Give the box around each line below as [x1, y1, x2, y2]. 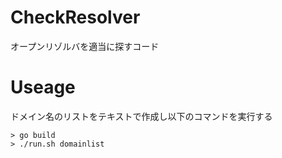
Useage [10, 76, 76, 99]
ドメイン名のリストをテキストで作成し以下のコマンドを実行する [10, 110, 273, 122]
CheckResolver [10, 6, 141, 29]
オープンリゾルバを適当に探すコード [10, 40, 160, 52]
